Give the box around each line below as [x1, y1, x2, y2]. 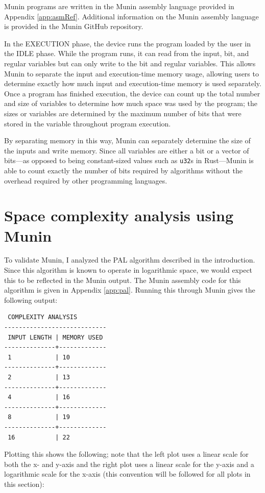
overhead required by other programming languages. [4, 175, 167, 186]
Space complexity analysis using [4, 205, 234, 226]
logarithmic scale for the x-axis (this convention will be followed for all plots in [4, 469, 251, 479]
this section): [4, 478, 44, 489]
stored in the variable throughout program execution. [4, 118, 171, 128]
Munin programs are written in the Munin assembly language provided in [4, 1, 234, 11]
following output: [4, 294, 58, 305]
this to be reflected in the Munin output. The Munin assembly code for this [4, 274, 241, 285]
